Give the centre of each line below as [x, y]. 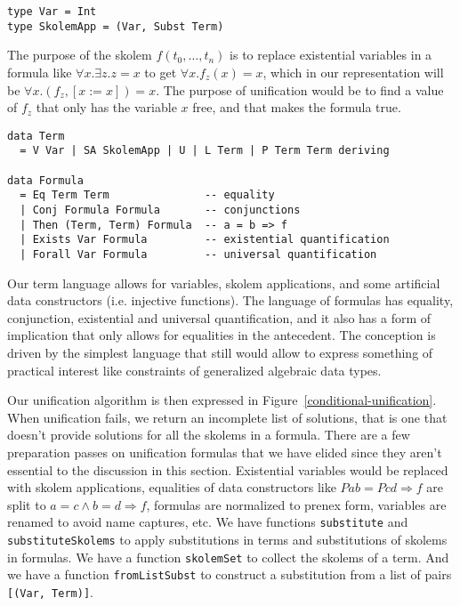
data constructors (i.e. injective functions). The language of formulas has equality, [230, 300]
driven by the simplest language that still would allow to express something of [220, 352]
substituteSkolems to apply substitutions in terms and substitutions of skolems [227, 539]
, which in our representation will [353, 72]
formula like [40, 72]
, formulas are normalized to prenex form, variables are [296, 504]
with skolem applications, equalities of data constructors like [172, 487]
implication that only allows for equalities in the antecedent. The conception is [222, 335]
